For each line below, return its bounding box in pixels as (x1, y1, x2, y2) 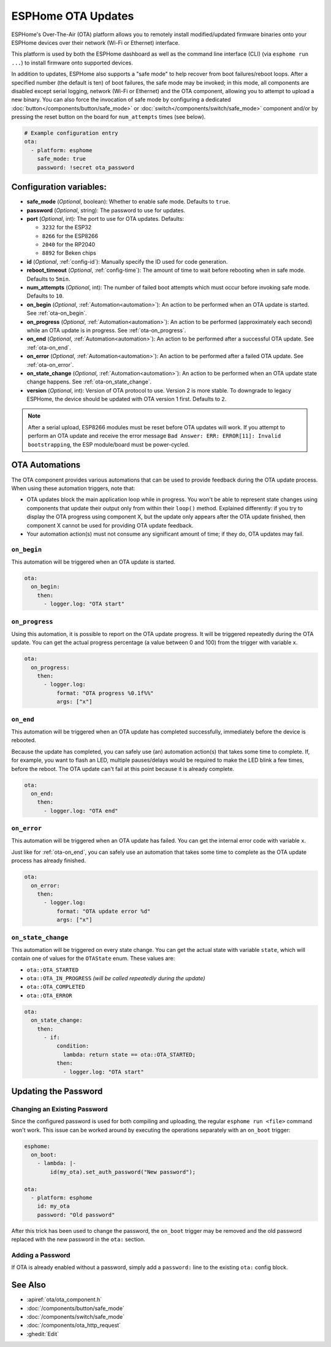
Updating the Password (11, 1086, 103, 1096)
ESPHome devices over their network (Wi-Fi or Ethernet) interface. (11, 39, 180, 46)
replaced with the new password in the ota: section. (11, 1236, 145, 1243)
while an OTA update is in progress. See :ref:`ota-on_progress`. (26, 326, 186, 334)
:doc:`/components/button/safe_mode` (26, 1304, 125, 1312)
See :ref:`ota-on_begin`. (26, 310, 87, 317)
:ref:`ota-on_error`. (26, 361, 74, 368)
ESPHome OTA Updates (11, 9, 134, 23)
